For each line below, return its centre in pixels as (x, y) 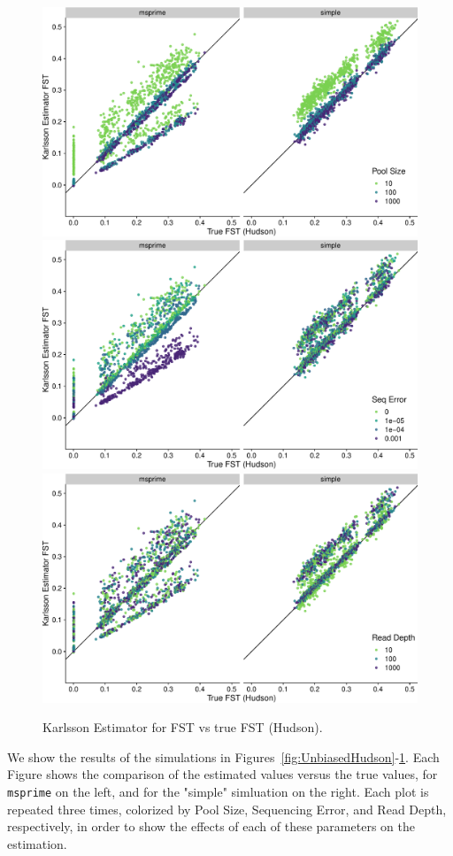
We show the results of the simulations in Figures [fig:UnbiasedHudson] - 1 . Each (223, 756)
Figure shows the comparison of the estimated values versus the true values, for (223, 774)
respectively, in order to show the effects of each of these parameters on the (211, 826)
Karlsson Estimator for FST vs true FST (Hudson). (183, 727)
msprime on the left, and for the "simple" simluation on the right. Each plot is (218, 791)
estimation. (37, 843)
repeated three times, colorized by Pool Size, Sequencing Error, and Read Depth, (227, 809)
